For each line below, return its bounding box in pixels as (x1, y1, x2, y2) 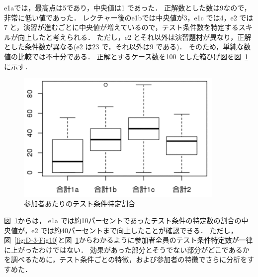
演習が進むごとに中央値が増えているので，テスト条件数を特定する (23, 22, 239, 32)
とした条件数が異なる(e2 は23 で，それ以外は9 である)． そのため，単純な (4, 41, 244, 52)
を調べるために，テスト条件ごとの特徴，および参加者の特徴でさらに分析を (4, 254, 248, 265)
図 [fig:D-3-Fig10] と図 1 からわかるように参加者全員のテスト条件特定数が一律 (4, 235, 253, 245)
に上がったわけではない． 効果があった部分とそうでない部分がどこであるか (4, 244, 250, 255)
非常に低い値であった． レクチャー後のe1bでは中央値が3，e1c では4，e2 (4, 12, 237, 22)
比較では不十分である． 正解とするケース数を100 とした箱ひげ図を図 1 (17, 51, 249, 61)
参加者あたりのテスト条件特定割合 (24, 198, 135, 209)
